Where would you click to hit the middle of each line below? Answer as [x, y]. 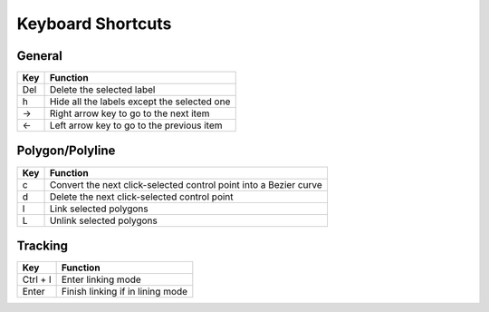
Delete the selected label [102, 90]
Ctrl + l [37, 279]
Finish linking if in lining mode [125, 292]
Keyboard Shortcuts [94, 24]
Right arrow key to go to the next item [129, 113]
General [40, 56]
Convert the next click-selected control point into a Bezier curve [186, 184]
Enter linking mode [101, 279]
